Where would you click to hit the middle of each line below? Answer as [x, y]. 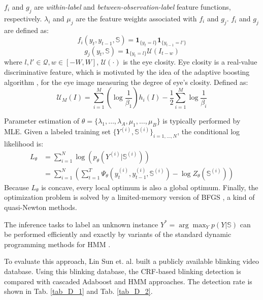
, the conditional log [209, 131]
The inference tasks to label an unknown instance [81, 224]
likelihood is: [24, 144]
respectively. [23, 18]
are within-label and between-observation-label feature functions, [133, 7]
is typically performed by [202, 121]
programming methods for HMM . [57, 244]
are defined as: [27, 30]
